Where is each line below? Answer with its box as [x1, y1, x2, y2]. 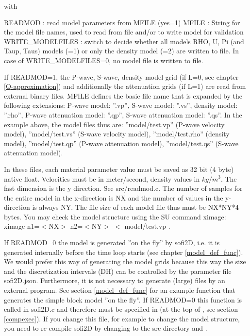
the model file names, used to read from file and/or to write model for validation [4, 27, 244, 37]
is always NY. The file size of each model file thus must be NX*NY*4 [32, 202, 239, 212]
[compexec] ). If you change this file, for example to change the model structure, [4, 313, 240, 323]
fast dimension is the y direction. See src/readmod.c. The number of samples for [4, 183, 243, 193]
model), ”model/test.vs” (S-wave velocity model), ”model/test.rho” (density [4, 129, 230, 139]
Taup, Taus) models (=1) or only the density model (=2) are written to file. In [4, 46, 239, 56]
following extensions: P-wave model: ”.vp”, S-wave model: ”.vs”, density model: [4, 100, 238, 110]
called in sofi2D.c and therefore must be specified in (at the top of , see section [4, 304, 238, 314]
